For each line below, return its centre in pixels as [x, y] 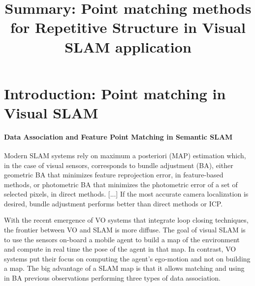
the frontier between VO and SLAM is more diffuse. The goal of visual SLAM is [125, 230]
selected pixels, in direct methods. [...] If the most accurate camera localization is [126, 194]
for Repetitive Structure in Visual [128, 27]
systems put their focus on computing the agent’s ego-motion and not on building [127, 258]
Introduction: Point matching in [115, 93]
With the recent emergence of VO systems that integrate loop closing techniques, [126, 220]
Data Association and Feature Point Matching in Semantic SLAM [118, 136]
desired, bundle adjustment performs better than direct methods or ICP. [113, 203]
